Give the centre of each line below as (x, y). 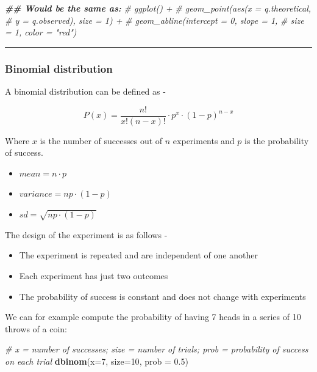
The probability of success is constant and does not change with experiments (162, 296)
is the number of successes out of (101, 140)
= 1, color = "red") (41, 32)
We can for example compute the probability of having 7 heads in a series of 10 (153, 317)
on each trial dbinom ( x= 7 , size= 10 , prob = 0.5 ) (97, 361)
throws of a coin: (36, 328)
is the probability (277, 140)
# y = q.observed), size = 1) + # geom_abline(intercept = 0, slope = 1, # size (155, 20)
